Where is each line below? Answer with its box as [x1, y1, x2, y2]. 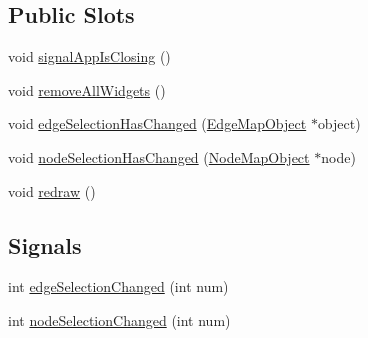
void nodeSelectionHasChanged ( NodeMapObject [8, 146, 310, 167]
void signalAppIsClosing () [8, 46, 171, 67]
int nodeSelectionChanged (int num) [8, 309, 231, 330]
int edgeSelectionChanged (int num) [8, 276, 229, 297]
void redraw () [8, 180, 96, 201]
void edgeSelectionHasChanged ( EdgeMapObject [8, 113, 307, 134]
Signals [8, 229, 82, 260]
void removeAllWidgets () [8, 79, 166, 100]
